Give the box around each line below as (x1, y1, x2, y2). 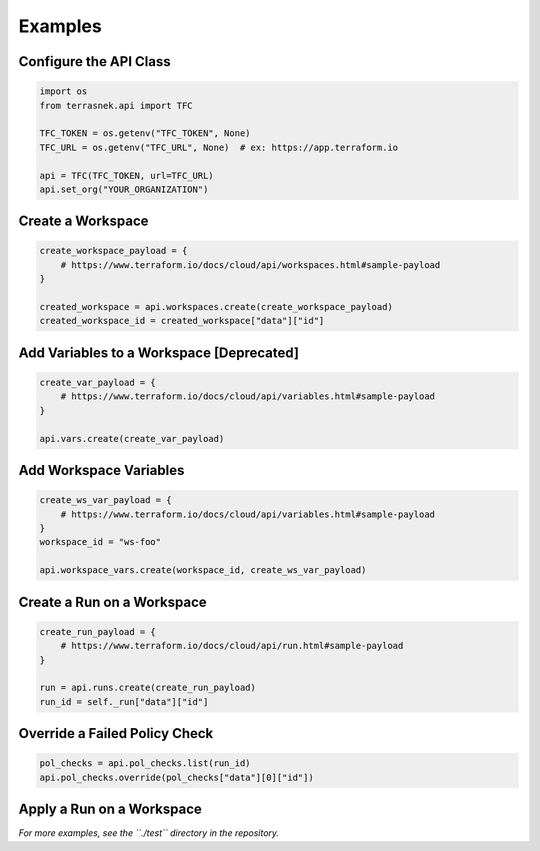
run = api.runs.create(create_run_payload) (39, 682, 257, 694)
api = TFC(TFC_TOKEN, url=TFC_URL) (39, 170, 214, 181)
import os (39, 86, 88, 97)
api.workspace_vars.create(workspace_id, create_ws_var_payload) (39, 565, 367, 576)
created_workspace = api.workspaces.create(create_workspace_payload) (39, 301, 394, 313)
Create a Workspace (18, 213, 149, 230)
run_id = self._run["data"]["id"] (39, 696, 209, 707)
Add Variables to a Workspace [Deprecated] (18, 344, 300, 361)
